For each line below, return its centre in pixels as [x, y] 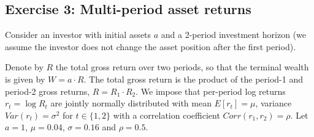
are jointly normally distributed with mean [131, 103]
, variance [274, 103]
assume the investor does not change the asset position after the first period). [151, 46]
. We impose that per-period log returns [211, 91]
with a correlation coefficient [167, 115]
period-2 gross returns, [48, 91]
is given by [25, 79]
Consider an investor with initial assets [78, 35]
